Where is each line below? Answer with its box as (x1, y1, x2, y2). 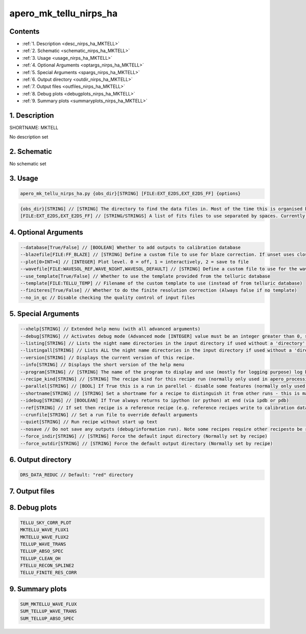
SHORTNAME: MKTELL (9, 125, 59, 131)
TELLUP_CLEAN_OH (20, 555, 61, 561)
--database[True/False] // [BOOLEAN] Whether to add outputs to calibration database (20, 244, 241, 250)
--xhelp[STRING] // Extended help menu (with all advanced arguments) (20, 326, 201, 332)
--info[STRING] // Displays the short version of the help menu (20, 362, 185, 368)
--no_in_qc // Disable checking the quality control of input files (20, 294, 195, 300)
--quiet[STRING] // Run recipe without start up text (20, 419, 158, 425)
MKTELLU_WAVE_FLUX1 (20, 527, 69, 533)
